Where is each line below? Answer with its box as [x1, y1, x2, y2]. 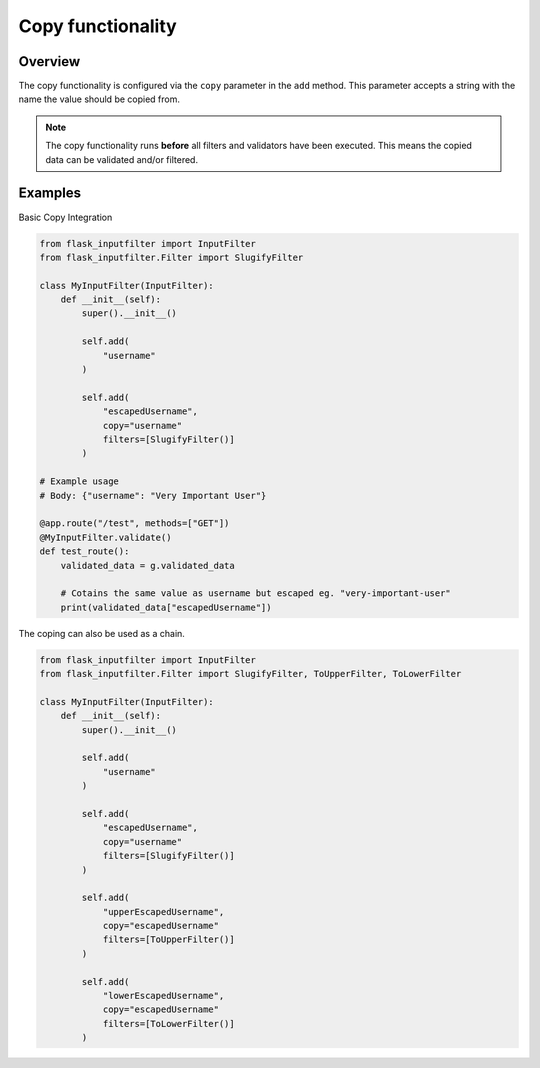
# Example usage [39, 476, 120, 487]
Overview [18, 53, 81, 70]
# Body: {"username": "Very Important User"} [39, 490, 267, 501]
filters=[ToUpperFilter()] [102, 934, 235, 945]
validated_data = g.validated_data [60, 560, 235, 571]
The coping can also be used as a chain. [18, 627, 185, 639]
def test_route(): [39, 546, 130, 557]
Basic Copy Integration [18, 211, 113, 223]
